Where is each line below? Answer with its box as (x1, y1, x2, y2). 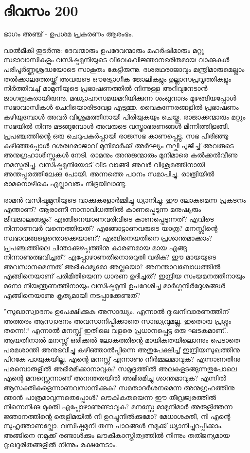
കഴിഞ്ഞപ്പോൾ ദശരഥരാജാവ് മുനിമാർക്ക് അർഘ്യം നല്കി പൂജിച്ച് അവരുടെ (3, 140, 234, 150)
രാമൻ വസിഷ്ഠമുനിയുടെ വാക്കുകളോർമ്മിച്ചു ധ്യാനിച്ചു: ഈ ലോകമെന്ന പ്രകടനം (3, 194, 246, 205)
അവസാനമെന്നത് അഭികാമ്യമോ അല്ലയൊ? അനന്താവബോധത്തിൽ (3, 261, 220, 271)
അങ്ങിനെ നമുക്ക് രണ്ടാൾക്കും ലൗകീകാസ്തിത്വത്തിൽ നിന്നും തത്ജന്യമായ (3, 430, 230, 440)
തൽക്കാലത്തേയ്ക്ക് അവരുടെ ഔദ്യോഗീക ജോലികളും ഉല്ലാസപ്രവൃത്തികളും (3, 73, 232, 84)
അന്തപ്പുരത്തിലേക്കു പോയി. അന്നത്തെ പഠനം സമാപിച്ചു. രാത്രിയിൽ (3, 169, 214, 179)
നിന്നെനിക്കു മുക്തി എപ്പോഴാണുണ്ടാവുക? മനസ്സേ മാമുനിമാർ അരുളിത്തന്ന (3, 401, 232, 412)
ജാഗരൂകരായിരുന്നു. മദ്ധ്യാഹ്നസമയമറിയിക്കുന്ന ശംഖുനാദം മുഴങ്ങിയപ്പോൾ (3, 92, 236, 103)
